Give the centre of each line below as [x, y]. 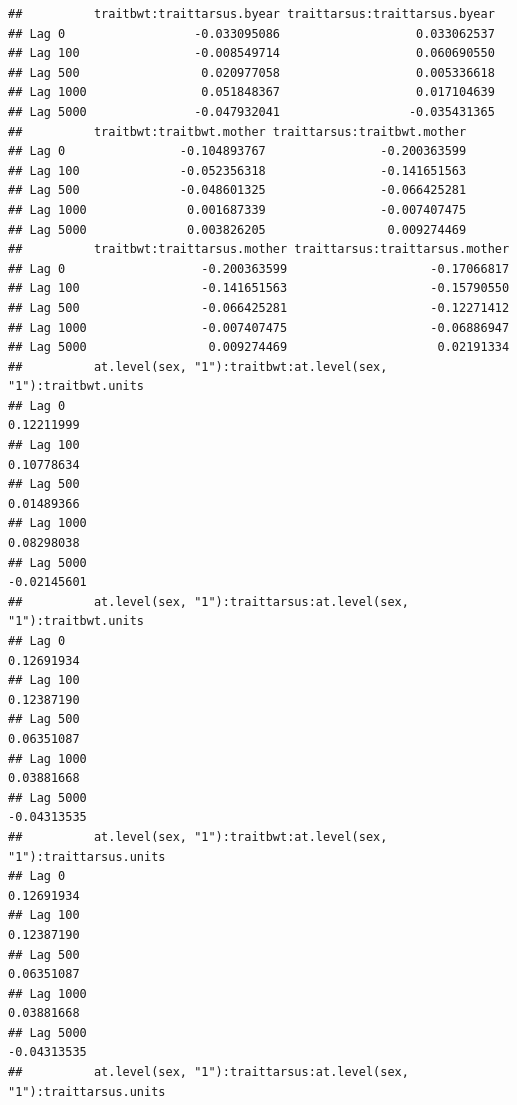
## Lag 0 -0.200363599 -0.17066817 [259, 268]
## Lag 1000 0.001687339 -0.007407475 [237, 209]
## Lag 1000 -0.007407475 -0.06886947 [259, 327]
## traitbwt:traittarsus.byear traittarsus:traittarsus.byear [251, 14]
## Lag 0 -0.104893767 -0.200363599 [237, 151]
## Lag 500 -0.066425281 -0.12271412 [259, 307]
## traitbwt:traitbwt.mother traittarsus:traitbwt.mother [237, 131]
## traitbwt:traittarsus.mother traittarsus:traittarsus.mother [259, 249]
